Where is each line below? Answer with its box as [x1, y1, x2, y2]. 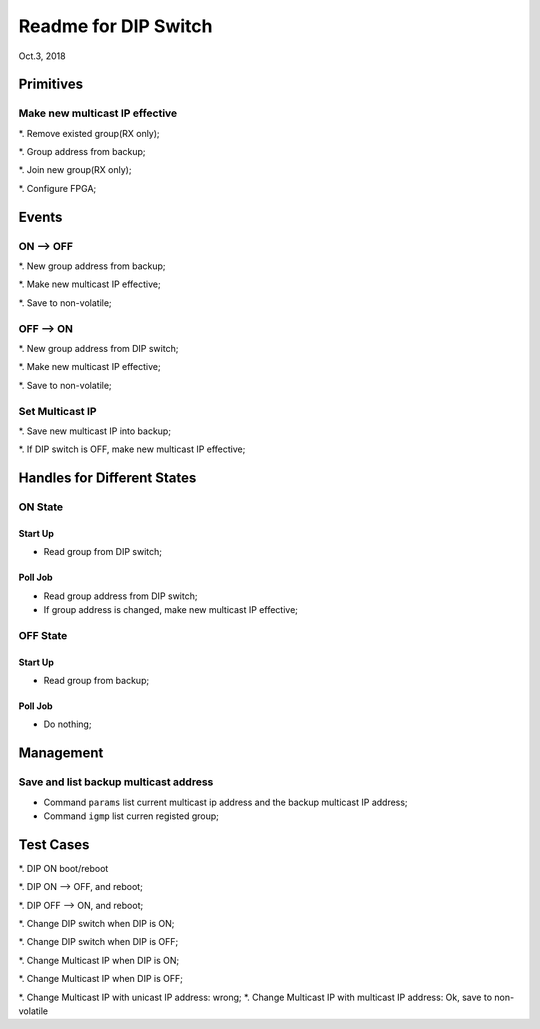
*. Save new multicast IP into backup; [18, 425, 172, 437]
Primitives [18, 76, 84, 93]
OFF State [18, 628, 68, 642]
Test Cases [18, 836, 90, 853]
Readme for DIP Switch [18, 15, 213, 37]
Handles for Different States [18, 470, 197, 487]
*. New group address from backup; [18, 260, 166, 272]
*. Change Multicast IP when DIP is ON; [18, 954, 180, 966]
